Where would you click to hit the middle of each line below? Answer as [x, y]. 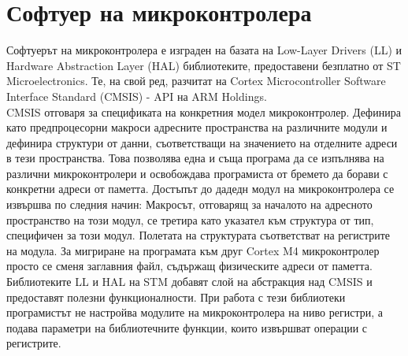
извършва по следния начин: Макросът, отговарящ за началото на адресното [189, 204]
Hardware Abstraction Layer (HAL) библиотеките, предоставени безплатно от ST [204, 65]
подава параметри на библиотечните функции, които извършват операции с [187, 327]
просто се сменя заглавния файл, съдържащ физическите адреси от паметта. [189, 266]
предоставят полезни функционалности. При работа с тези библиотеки [176, 297]
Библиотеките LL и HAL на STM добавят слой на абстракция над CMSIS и [189, 282]
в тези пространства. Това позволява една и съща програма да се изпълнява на [195, 158]
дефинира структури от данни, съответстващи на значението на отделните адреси [202, 142]
